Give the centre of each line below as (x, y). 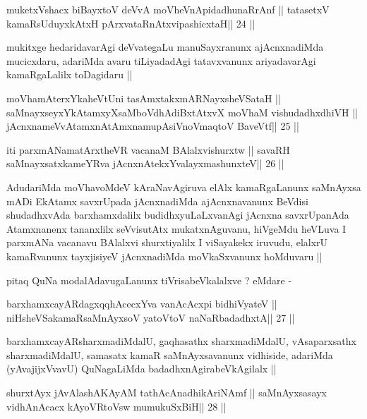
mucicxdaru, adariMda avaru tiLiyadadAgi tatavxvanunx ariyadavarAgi (161, 60)
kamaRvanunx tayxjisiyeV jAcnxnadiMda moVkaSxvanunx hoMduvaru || (164, 256)
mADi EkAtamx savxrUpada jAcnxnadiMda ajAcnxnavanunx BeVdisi (157, 201)
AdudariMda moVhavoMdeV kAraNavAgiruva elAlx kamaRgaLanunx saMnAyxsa (184, 187)
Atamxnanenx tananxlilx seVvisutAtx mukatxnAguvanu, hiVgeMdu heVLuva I (176, 228)
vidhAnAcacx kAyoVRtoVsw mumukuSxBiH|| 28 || (116, 406)
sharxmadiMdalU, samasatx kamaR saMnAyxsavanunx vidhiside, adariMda (170, 354)
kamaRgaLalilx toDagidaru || (70, 74)
